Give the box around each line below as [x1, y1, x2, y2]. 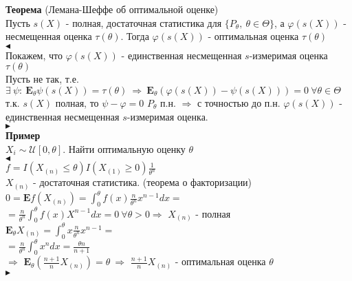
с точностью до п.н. [197, 95, 280, 110]
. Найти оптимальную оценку [63, 141, 186, 156]
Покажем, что [5, 48, 63, 62]
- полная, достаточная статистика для [65, 15, 222, 30]
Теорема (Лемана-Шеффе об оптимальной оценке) [5, 2, 219, 16]
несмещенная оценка [5, 29, 92, 43]
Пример [5, 128, 41, 143]
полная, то [55, 95, 99, 110]
